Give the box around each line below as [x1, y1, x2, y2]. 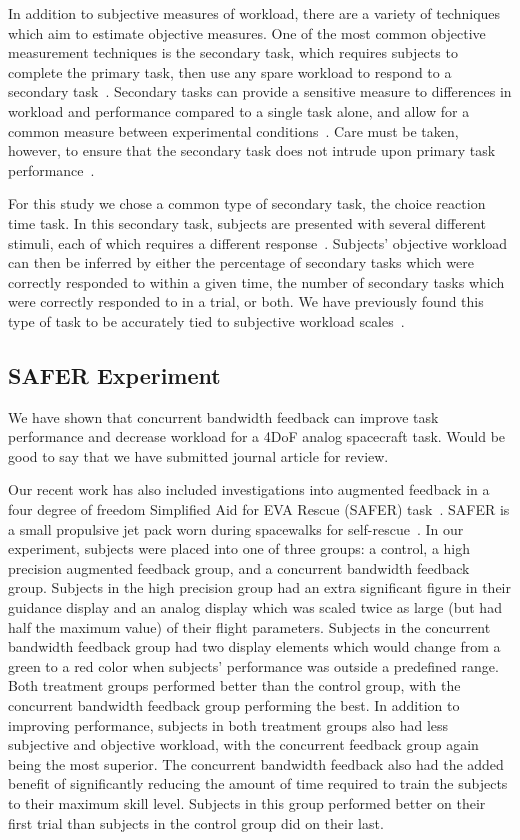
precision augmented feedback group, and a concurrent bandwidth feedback [8, 557, 470, 578]
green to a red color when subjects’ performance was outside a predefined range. [8, 655, 499, 676]
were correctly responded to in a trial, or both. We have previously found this [8, 291, 484, 312]
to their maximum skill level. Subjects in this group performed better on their [8, 792, 486, 813]
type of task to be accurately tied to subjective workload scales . [8, 310, 405, 331]
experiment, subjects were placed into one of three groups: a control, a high [8, 538, 471, 559]
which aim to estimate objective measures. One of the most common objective [8, 22, 486, 43]
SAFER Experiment [8, 359, 221, 390]
